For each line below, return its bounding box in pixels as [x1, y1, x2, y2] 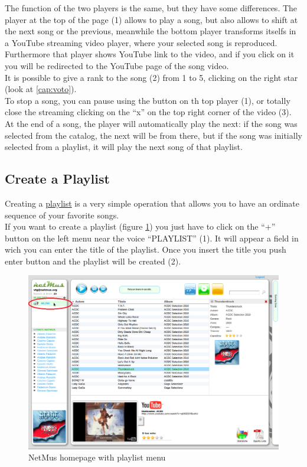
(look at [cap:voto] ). [5, 83, 77, 95]
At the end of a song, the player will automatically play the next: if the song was [5, 117, 298, 129]
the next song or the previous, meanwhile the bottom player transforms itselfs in [5, 25, 296, 37]
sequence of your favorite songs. [5, 208, 119, 221]
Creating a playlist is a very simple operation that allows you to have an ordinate [5, 197, 300, 209]
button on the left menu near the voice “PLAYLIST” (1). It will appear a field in [5, 231, 299, 244]
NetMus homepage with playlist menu [28, 451, 166, 463]
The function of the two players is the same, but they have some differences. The [5, 2, 298, 14]
